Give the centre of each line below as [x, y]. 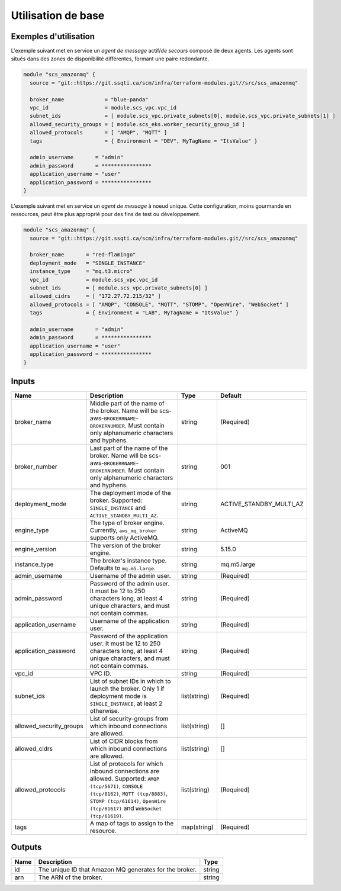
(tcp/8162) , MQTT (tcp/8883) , [129, 793]
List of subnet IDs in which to [130, 681]
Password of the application [129, 636]
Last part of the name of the [129, 448]
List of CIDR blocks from [124, 741]
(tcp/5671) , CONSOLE [116, 786]
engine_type [32, 530]
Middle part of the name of [127, 404]
